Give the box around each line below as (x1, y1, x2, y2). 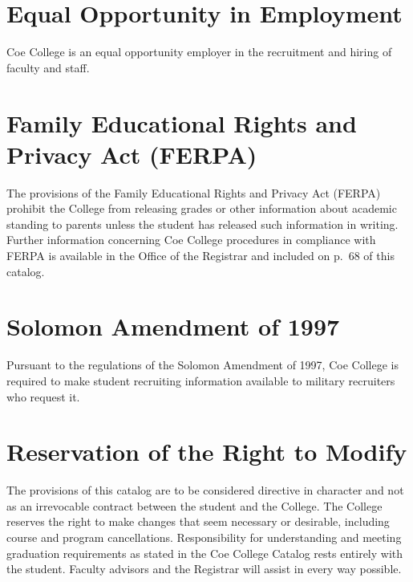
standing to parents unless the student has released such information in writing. (6, 215, 399, 232)
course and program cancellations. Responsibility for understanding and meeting (6, 529, 402, 545)
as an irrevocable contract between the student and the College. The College (6, 497, 383, 514)
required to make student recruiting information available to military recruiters (6, 372, 395, 389)
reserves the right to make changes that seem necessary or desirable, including (6, 513, 390, 530)
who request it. (6, 388, 80, 405)
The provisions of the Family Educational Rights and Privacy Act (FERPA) (6, 184, 381, 201)
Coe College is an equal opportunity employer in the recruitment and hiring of (6, 43, 392, 60)
